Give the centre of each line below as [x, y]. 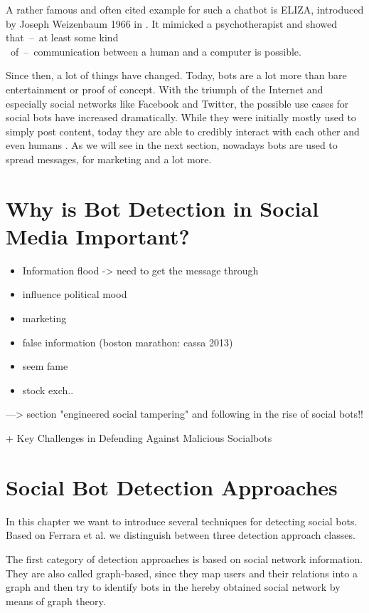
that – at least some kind [62, 37]
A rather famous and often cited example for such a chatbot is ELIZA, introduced [185, 9]
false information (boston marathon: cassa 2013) [128, 342]
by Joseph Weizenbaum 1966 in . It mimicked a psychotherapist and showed [172, 23]
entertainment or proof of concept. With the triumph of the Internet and [165, 89]
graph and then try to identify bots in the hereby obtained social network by [173, 587]
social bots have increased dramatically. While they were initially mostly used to [181, 117]
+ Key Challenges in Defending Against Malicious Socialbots [139, 438]
